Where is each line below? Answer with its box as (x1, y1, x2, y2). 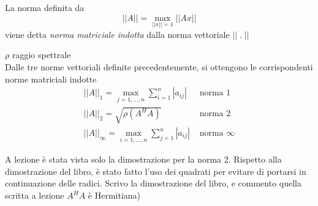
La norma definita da (5, 1, 85, 13)
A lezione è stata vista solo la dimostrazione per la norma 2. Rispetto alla (5, 153, 282, 166)
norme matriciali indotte (5, 72, 97, 85)
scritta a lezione (5, 189, 64, 202)
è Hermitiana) (88, 189, 141, 202)
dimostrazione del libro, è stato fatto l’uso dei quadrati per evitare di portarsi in (5, 164, 306, 177)
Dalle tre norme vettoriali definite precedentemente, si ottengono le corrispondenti (5, 61, 313, 73)
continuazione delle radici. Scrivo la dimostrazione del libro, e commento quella (5, 177, 302, 189)
